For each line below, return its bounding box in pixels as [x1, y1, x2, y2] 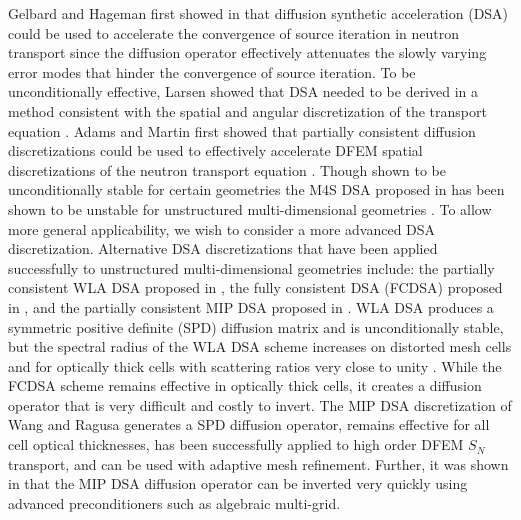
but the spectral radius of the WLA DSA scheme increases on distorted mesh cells [8, 336, 512, 357]
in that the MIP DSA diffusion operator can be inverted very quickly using [8, 473, 468, 494]
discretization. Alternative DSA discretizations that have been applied [8, 238, 438, 259]
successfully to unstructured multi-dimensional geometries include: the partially [8, 257, 495, 278]
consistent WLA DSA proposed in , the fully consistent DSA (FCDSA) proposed [8, 277, 503, 298]
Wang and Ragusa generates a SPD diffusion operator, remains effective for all [8, 414, 490, 435]
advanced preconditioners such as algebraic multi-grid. [8, 492, 341, 513]
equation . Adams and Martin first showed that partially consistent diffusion [8, 120, 476, 141]
